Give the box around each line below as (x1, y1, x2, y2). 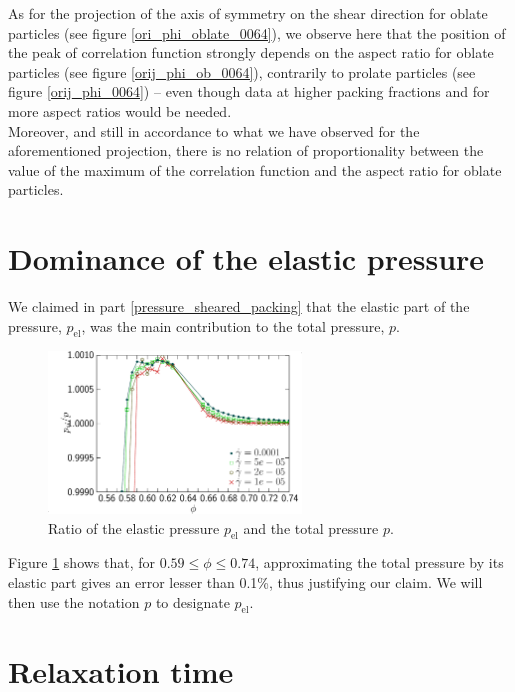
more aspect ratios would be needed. (8, 100, 232, 121)
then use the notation (8, 591, 140, 612)
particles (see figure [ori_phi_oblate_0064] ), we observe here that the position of (8, 22, 506, 43)
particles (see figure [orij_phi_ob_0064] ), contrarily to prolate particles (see (8, 61, 476, 82)
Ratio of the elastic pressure (48, 517, 220, 538)
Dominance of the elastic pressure (8, 238, 485, 279)
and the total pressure (243, 517, 379, 538)
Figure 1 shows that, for (8, 552, 156, 573)
